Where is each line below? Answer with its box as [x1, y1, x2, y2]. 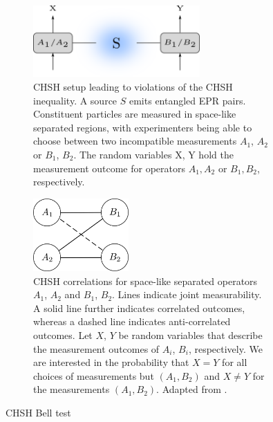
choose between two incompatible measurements [33, 134, 237, 148]
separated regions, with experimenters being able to [33, 120, 252, 134]
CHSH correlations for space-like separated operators [33, 273, 258, 288]
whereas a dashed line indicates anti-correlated [33, 314, 231, 329]
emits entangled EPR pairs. [129, 93, 246, 107]
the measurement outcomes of [33, 341, 160, 356]
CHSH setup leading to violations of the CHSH [33, 80, 233, 94]
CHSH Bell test [6, 405, 71, 419]
